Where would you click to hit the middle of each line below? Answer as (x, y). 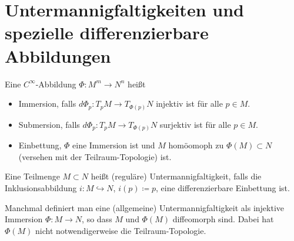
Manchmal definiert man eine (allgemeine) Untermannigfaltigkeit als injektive (145, 207)
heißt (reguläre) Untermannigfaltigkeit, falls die (176, 176)
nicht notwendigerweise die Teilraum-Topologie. (121, 230)
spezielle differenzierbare (107, 33)
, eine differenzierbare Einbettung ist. (223, 187)
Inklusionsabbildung (41, 187)
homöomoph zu (196, 145)
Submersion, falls (49, 124)
